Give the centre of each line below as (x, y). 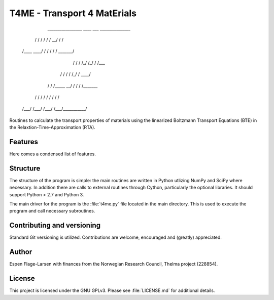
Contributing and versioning (55, 225)
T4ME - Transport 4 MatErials (73, 13)
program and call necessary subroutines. (52, 211)
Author (21, 252)
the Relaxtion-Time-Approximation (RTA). (53, 127)
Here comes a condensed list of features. (53, 154)
